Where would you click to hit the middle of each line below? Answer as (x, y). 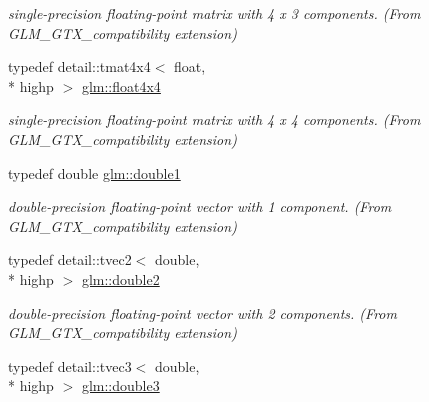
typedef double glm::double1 (94, 172)
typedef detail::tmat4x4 (79, 66)
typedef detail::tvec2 (70, 259)
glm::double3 (120, 385)
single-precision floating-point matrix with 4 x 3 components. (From (214, 13)
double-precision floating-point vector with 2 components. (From (202, 312)
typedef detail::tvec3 (70, 365)
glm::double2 (120, 278)
